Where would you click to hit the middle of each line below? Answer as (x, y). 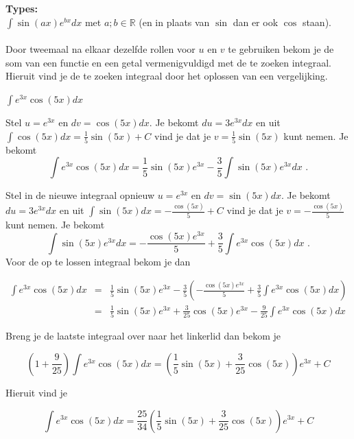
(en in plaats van (174, 22)
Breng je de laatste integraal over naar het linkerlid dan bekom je (143, 336)
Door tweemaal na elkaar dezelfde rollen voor (101, 49)
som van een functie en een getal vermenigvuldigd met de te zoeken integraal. (168, 62)
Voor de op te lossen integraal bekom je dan (98, 261)
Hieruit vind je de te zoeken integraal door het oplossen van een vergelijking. (167, 76)
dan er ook (256, 22)
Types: (22, 8)
